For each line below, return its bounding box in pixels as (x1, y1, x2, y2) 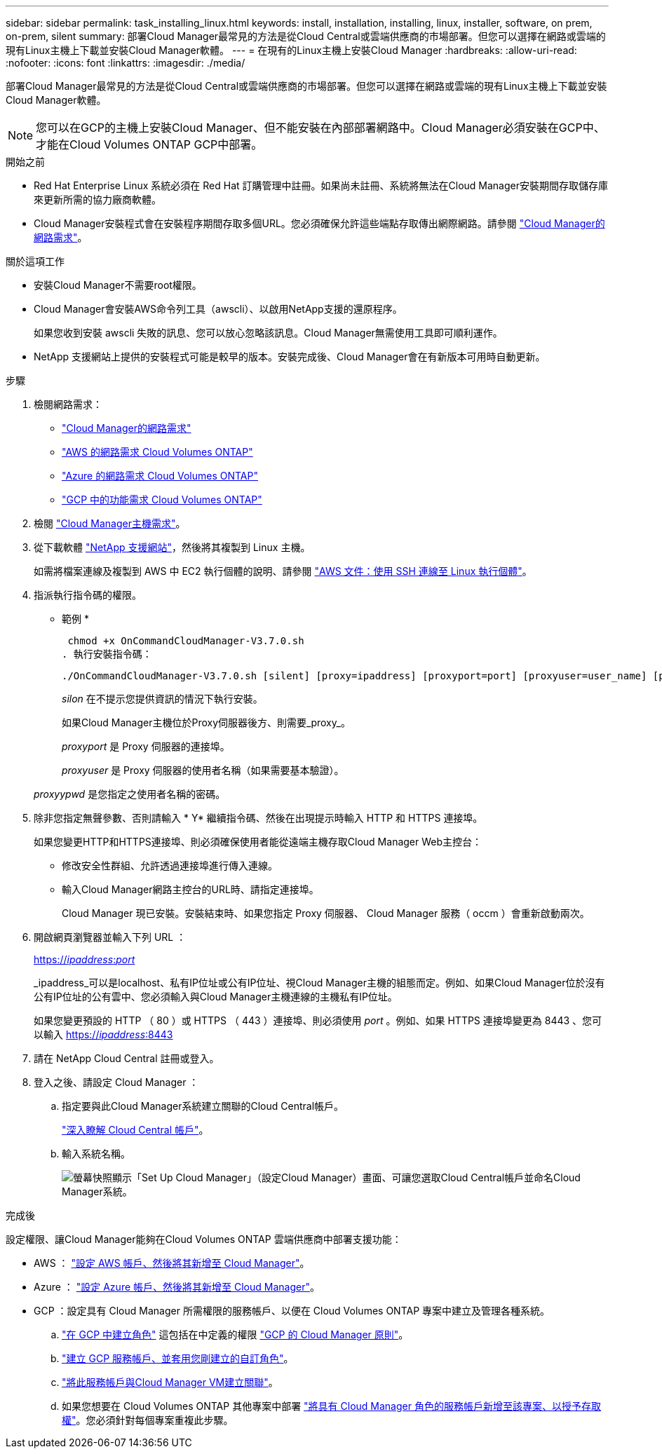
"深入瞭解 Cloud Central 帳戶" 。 (62, 1124, 209, 1136)
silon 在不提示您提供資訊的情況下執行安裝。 (62, 693, 263, 705)
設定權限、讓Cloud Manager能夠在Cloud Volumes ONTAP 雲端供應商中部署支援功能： (6, 1233, 402, 1245)
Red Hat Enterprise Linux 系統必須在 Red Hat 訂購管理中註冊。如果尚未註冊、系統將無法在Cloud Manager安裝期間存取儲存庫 (34, 179, 608, 191)
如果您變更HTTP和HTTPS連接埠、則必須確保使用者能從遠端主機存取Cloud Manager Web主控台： (34, 836, 482, 848)
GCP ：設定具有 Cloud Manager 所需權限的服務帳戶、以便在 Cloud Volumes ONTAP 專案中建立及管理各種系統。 (34, 1305, 550, 1317)
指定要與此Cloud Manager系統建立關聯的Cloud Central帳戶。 (62, 1100, 344, 1112)
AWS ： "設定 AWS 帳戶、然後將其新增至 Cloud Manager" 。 (34, 1257, 310, 1269)
